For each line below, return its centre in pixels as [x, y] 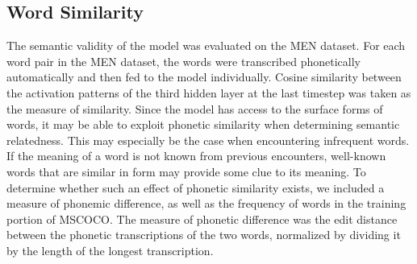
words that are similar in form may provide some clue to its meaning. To [186, 171]
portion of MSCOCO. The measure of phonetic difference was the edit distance [202, 219]
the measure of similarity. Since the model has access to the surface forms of [195, 108]
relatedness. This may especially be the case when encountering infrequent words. [208, 140]
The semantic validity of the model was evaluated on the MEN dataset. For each [206, 45]
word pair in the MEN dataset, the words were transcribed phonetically [183, 61]
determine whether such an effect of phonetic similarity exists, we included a [196, 187]
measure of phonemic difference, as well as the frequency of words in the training [206, 203]
